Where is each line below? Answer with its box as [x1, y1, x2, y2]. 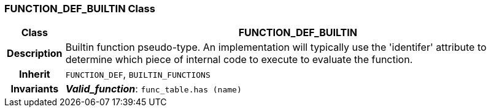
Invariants [10, 83, 59, 95]
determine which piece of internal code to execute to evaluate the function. [65, 53, 413, 66]
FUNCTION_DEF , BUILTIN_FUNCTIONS [65, 68, 211, 81]
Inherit [18, 68, 50, 81]
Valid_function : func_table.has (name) [65, 83, 242, 95]
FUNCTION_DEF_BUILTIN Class [4, 2, 155, 15]
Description [7, 47, 63, 60]
